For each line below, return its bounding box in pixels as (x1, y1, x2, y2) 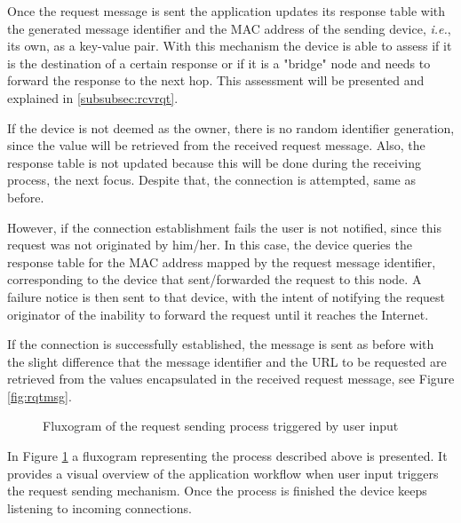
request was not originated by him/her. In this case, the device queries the (7, 235, 412, 254)
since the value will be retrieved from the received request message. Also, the (7, 136, 425, 155)
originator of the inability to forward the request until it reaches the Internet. (7, 305, 429, 323)
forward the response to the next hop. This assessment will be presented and (7, 71, 425, 90)
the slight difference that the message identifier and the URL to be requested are (7, 352, 447, 370)
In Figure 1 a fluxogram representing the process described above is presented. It (7, 447, 448, 465)
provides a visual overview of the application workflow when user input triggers (7, 464, 439, 482)
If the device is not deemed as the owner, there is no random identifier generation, (7, 118, 455, 137)
